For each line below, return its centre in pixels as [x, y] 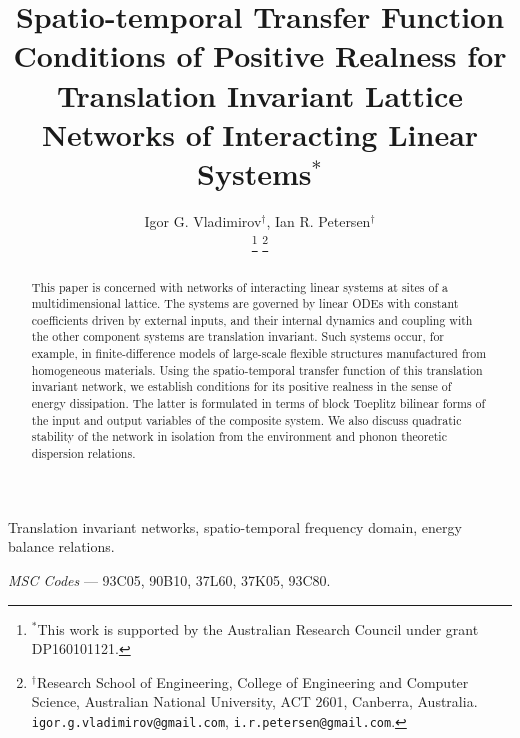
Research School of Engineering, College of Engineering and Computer [252, 681]
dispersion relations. [83, 453]
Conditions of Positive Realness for [260, 55]
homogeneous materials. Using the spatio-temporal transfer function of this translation [257, 369]
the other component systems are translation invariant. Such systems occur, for [237, 336]
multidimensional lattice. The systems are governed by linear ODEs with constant [245, 303]
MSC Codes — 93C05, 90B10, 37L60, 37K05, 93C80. [169, 579]
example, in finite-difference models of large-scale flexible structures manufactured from [259, 353]
